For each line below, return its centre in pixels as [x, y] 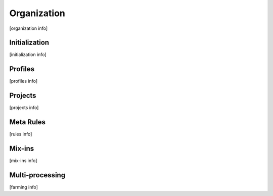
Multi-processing [37, 175]
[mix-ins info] [23, 161]
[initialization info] [28, 55]
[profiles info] [24, 81]
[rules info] [21, 134]
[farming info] [24, 187]
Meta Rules [27, 122]
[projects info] [24, 108]
